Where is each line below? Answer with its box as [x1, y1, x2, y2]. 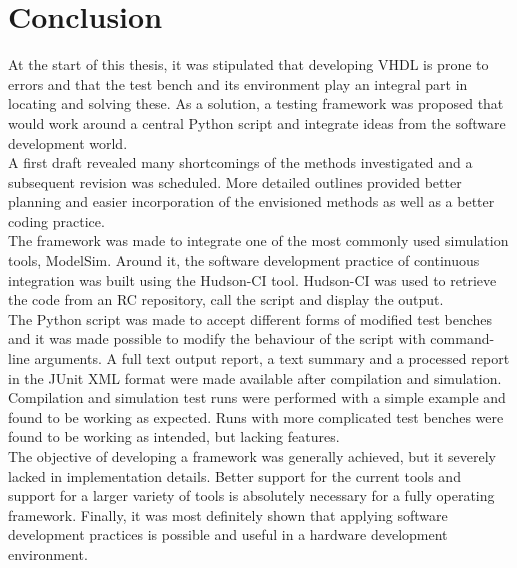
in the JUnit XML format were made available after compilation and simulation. [8, 367, 502, 388]
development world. [8, 132, 128, 153]
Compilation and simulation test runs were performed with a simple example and [8, 387, 506, 408]
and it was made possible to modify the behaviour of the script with [8, 328, 426, 349]
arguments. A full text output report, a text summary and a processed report [34, 348, 510, 369]
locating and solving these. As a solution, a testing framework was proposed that [8, 93, 504, 114]
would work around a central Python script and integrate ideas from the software [8, 112, 506, 133]
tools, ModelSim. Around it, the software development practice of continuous [8, 250, 480, 271]
